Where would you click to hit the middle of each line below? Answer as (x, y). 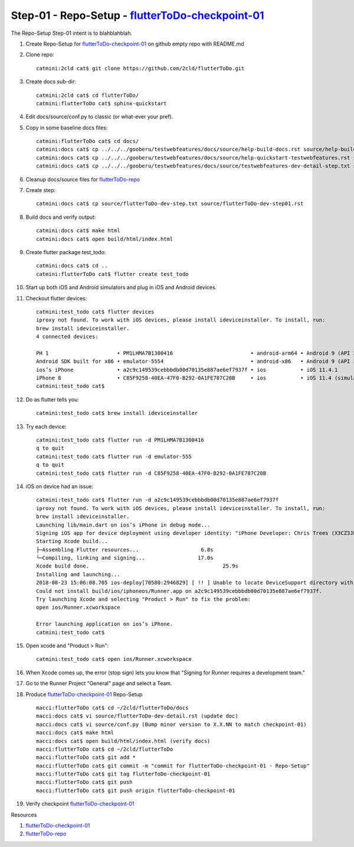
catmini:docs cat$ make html (78, 231)
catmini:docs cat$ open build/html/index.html (105, 239)
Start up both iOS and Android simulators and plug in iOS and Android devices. (121, 287)
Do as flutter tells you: (52, 400)
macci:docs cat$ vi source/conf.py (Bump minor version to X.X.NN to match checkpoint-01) (171, 724)
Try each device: (46, 426)
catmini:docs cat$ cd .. (72, 266)
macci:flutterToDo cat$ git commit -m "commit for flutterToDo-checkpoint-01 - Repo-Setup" (173, 766)
